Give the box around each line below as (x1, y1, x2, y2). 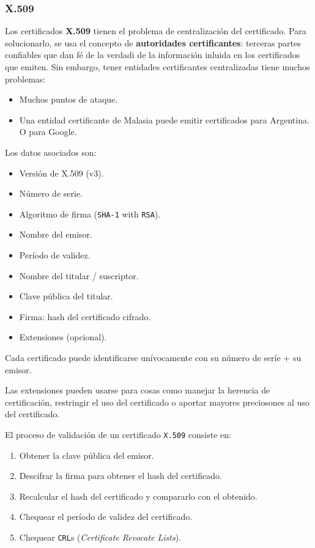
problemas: (5, 72, 46, 85)
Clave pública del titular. (19, 290, 113, 302)
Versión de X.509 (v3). (19, 166, 104, 179)
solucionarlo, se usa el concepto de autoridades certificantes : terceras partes (5, 36, 301, 49)
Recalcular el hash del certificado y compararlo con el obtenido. (19, 489, 258, 502)
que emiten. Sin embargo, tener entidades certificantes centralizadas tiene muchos (5, 60, 310, 73)
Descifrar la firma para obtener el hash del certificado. (19, 469, 222, 482)
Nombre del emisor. (19, 228, 92, 241)
